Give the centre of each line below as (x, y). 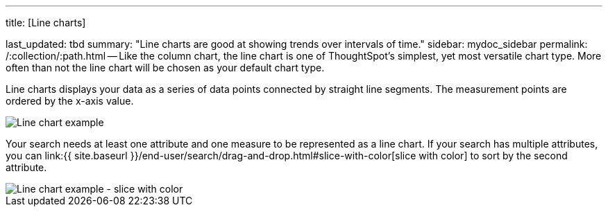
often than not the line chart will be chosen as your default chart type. (165, 68)
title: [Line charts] (46, 23)
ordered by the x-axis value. (70, 101)
